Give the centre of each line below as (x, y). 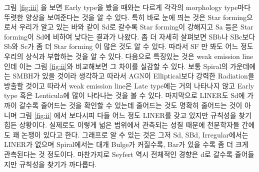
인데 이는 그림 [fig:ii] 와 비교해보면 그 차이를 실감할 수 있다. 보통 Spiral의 (116, 66)
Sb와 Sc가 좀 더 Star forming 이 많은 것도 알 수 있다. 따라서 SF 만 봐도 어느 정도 (129, 46)
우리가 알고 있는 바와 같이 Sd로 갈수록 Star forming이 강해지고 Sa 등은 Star (136, 27)
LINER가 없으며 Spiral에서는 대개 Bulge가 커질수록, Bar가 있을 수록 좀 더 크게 (126, 144)
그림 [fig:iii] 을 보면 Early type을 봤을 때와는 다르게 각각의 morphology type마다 (127, 7)
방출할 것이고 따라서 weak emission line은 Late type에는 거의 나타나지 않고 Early (129, 85)
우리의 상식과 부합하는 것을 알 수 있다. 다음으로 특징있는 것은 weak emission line (129, 56)
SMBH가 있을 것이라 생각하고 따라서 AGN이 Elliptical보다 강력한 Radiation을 (133, 76)
